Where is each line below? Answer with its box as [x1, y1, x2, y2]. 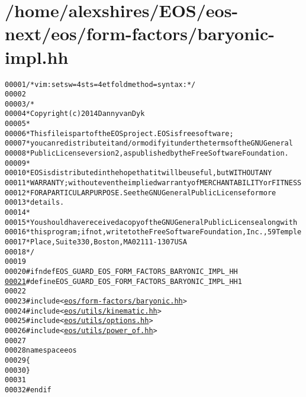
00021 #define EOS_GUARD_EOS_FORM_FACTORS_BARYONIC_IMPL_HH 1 [5, 277, 242, 286]
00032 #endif [5, 385, 51, 394]
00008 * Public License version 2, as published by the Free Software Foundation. [5, 149, 289, 158]
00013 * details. [5, 198, 65, 207]
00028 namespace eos [5, 346, 77, 355]
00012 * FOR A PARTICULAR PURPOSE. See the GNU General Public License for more [5, 188, 276, 197]
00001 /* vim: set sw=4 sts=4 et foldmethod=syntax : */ [5, 80, 196, 89]
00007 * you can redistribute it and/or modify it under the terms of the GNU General [5, 139, 293, 148]
